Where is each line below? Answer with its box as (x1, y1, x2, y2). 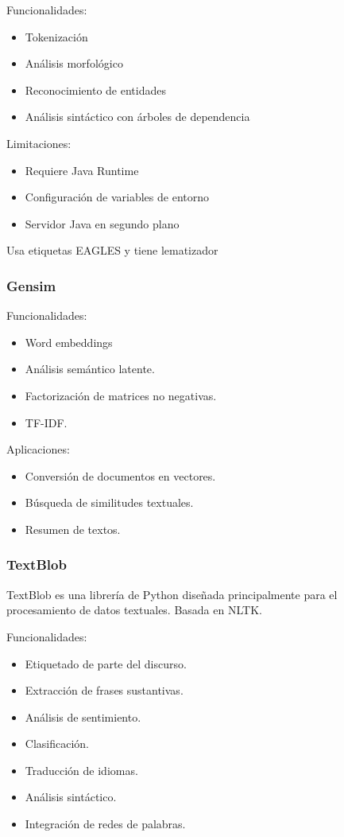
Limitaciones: (6, 134, 72, 151)
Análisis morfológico (25, 55, 123, 72)
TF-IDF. (25, 414, 68, 430)
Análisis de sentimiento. (25, 708, 141, 725)
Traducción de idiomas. (25, 761, 138, 778)
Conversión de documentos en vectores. (25, 467, 216, 484)
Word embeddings (25, 333, 113, 350)
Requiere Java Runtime (25, 162, 139, 178)
